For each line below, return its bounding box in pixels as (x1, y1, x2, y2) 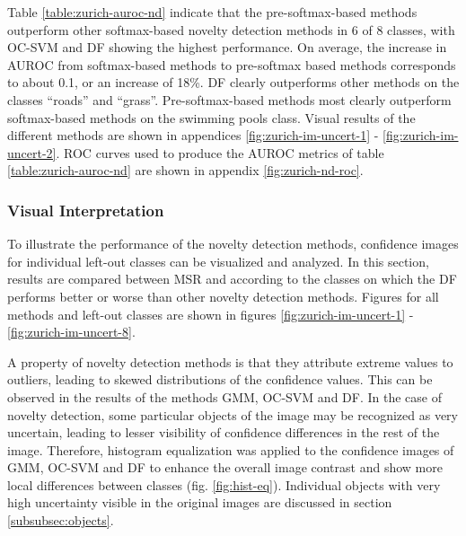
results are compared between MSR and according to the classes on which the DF (7, 269, 457, 288)
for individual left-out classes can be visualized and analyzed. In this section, (7, 251, 429, 270)
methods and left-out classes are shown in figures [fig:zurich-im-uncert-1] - (7, 304, 414, 323)
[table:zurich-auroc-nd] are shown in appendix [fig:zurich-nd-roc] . (7, 161, 364, 180)
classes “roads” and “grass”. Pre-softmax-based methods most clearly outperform (7, 90, 452, 109)
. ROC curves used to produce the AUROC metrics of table (56, 143, 384, 162)
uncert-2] (7, 143, 57, 162)
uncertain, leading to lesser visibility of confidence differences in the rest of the (7, 423, 440, 442)
